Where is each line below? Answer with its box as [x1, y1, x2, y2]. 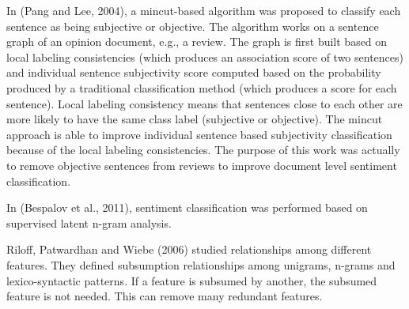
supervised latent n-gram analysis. [6, 214, 172, 231]
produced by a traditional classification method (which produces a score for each [6, 79, 397, 96]
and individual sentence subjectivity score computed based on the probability [6, 64, 381, 81]
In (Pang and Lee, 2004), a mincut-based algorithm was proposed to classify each [6, 2, 401, 18]
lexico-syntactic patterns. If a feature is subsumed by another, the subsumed [6, 272, 377, 288]
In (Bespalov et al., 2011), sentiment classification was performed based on [6, 199, 368, 216]
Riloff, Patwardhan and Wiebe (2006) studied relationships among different [6, 241, 372, 258]
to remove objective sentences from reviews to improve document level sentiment [6, 156, 397, 173]
